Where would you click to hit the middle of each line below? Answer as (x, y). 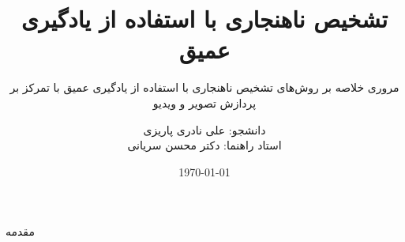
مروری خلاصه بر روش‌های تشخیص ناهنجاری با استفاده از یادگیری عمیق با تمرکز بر (204, 87)
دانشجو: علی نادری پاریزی (204, 129)
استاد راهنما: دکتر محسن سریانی (204, 145)
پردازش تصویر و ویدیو (204, 102)
